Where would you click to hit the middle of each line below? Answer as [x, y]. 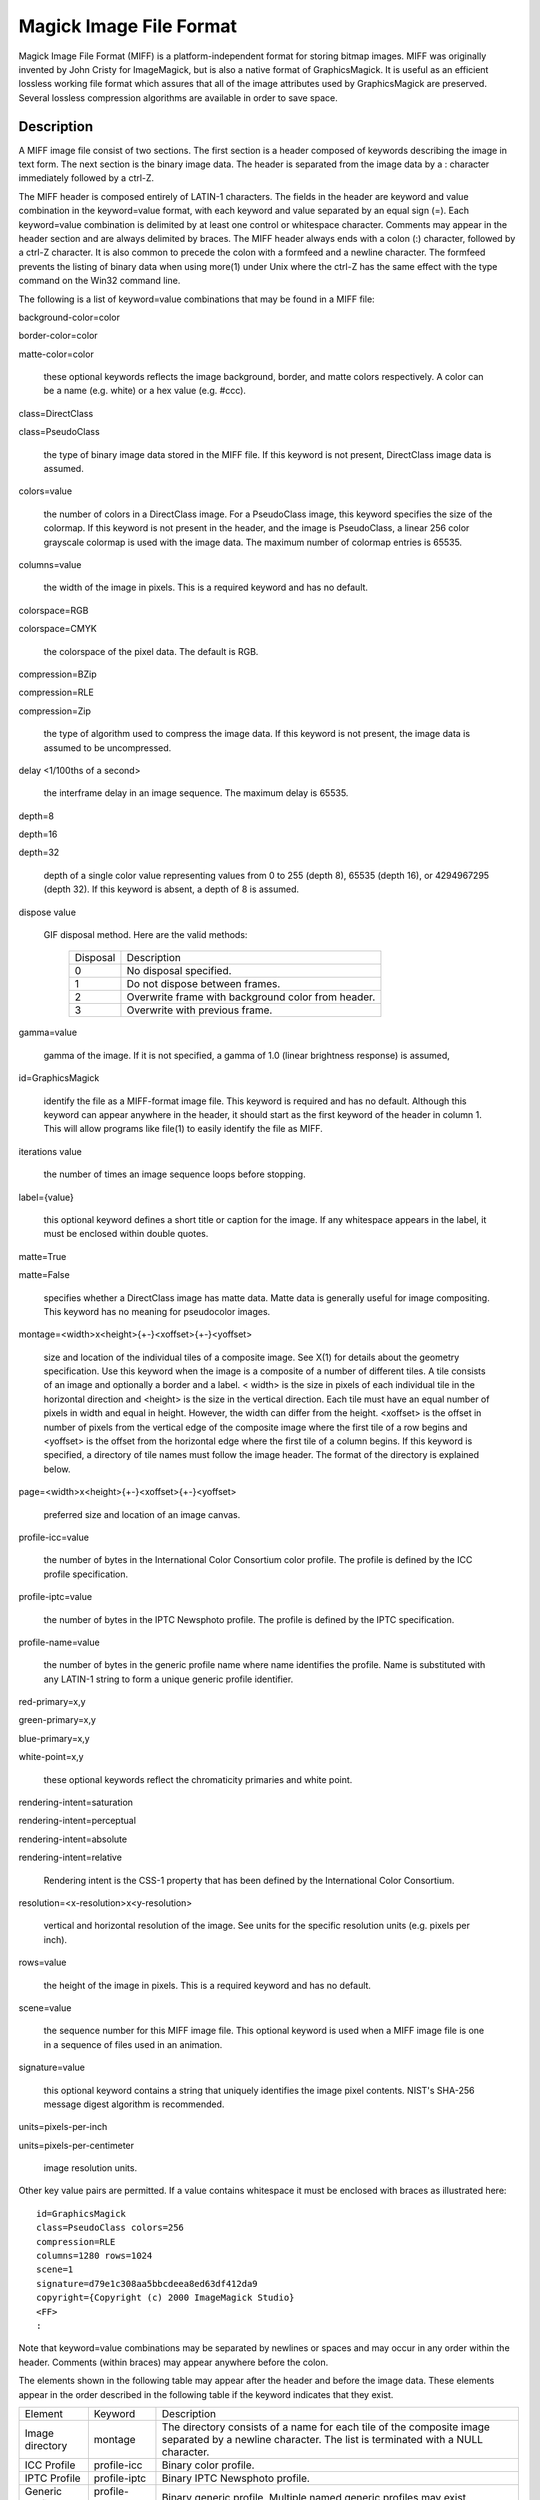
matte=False [44, 1275]
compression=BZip [57, 674]
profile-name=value [59, 1642]
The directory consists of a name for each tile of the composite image [325, 2427]
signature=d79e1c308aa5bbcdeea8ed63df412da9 [147, 2283]
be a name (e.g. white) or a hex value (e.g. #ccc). [145, 391]
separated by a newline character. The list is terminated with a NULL [322, 2439]
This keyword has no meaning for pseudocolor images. [157, 1311]
